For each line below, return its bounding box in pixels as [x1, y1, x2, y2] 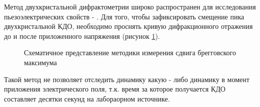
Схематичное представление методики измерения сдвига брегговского [24, 47, 236, 58]
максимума [24, 57, 57, 67]
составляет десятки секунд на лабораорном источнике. [4, 93, 170, 104]
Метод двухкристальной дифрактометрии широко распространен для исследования [4, 1, 256, 11]
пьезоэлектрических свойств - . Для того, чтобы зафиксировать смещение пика [4, 11, 244, 21]
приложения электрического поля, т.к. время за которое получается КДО [4, 84, 225, 94]
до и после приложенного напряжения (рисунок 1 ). [4, 30, 160, 41]
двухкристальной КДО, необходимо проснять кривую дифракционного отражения [4, 21, 253, 31]
